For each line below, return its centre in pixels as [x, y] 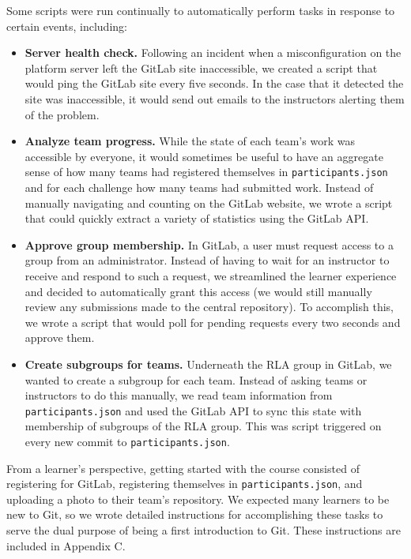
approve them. [60, 338]
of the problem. [62, 114]
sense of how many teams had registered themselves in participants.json [206, 172]
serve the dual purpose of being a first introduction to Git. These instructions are [204, 530]
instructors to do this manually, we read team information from [179, 395]
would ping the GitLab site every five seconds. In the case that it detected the [214, 83]
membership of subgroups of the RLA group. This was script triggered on [203, 426]
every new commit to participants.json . [127, 441]
